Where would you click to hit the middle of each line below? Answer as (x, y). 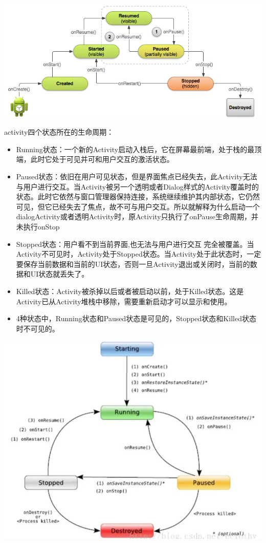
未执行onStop (38, 226)
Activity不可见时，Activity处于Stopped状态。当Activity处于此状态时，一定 (139, 254)
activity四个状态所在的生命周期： (59, 132)
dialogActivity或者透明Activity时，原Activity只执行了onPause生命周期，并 (137, 216)
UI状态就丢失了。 (60, 274)
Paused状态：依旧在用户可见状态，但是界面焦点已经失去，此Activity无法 (137, 176)
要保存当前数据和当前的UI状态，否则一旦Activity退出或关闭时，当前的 (133, 264)
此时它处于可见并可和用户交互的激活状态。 (102, 159)
